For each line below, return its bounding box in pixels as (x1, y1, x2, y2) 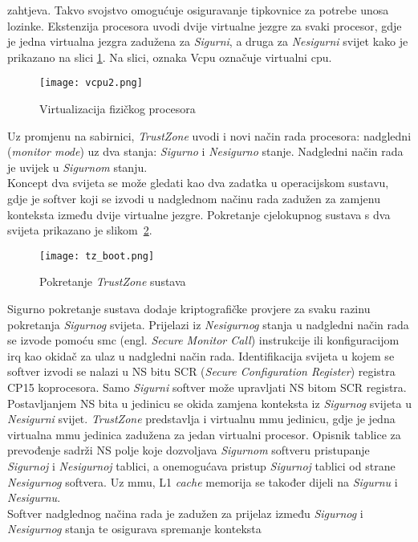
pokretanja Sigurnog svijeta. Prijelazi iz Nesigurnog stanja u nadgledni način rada (7, 316, 409, 332)
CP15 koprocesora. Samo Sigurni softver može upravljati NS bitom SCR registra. (7, 379, 407, 395)
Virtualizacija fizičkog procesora (39, 100, 196, 117)
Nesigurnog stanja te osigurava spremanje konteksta (7, 520, 262, 537)
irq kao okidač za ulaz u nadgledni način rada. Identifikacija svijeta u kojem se (7, 347, 395, 364)
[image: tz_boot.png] (39, 250, 155, 262)
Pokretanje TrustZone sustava (39, 273, 186, 290)
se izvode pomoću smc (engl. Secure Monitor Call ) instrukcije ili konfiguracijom (7, 332, 400, 348)
